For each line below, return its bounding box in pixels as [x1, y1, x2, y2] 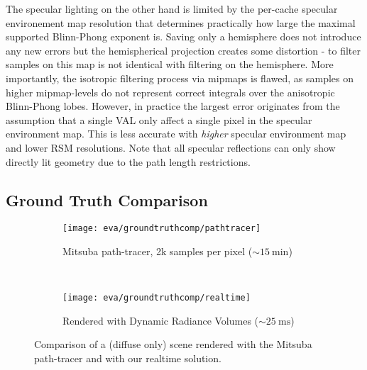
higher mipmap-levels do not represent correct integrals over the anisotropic [6, 84, 335, 99]
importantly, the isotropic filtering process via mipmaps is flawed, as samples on [6, 70, 354, 85]
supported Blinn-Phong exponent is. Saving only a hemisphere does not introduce [6, 29, 361, 44]
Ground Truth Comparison [6, 189, 208, 211]
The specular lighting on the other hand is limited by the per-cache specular [6, 1, 338, 16]
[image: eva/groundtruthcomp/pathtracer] [62, 223, 261, 234]
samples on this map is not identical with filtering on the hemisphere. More [6, 57, 334, 72]
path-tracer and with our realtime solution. [34, 351, 221, 366]
